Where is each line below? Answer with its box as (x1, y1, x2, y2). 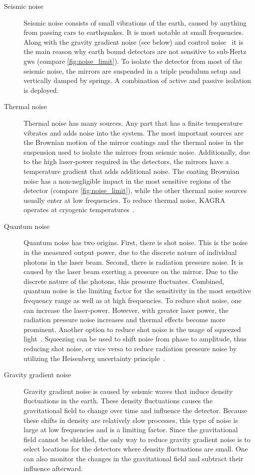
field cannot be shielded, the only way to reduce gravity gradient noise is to (24, 434, 251, 444)
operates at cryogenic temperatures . (24, 204, 135, 215)
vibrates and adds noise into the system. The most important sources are (24, 127, 244, 138)
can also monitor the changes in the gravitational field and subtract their (24, 453, 244, 463)
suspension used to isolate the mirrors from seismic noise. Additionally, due (24, 146, 250, 157)
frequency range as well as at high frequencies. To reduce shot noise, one (24, 295, 242, 306)
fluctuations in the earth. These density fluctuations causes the (24, 395, 213, 406)
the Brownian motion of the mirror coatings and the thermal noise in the (24, 137, 244, 147)
